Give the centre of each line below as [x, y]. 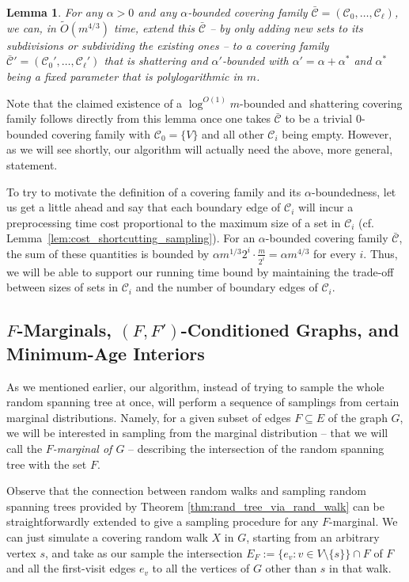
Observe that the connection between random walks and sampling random [186, 491]
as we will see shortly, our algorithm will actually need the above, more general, [200, 149]
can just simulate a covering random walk [107, 536]
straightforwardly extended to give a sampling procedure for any [163, 521]
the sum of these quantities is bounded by [108, 253]
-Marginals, [64, 330]
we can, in [31, 27]
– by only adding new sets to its [286, 27]
